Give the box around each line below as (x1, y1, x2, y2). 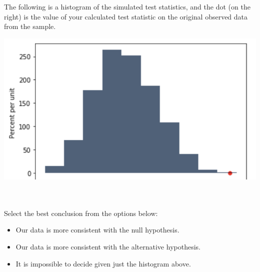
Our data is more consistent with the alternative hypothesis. (15, 241, 200, 251)
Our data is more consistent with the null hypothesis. (15, 224, 179, 235)
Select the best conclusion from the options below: (4, 207, 158, 218)
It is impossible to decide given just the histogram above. (15, 258, 191, 268)
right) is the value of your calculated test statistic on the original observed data (4, 11, 248, 21)
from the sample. (4, 21, 56, 31)
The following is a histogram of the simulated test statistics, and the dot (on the (4, 1, 250, 11)
